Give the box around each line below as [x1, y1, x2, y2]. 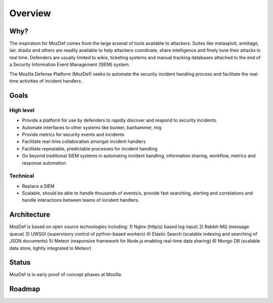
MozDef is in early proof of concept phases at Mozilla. [9, 272, 122, 278]
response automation [22, 160, 67, 166]
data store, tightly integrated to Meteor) [9, 245, 92, 251]
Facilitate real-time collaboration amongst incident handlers [22, 138, 146, 144]
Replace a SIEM [22, 183, 55, 189]
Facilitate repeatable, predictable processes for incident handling [22, 145, 158, 151]
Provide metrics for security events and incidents [22, 131, 125, 137]
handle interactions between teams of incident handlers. [22, 197, 140, 203]
